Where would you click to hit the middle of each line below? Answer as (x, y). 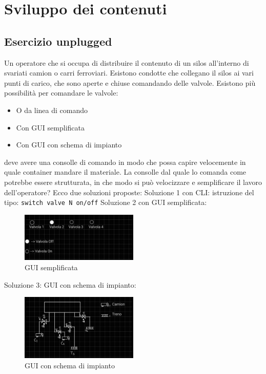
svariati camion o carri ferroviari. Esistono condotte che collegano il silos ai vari (129, 73)
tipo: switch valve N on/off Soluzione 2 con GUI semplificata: (106, 202)
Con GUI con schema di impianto (69, 145)
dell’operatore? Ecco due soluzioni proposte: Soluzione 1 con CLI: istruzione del (129, 192)
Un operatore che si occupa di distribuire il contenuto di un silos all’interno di (127, 62)
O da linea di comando (52, 110)
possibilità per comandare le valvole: (61, 93)
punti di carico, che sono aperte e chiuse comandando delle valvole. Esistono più (130, 82)
